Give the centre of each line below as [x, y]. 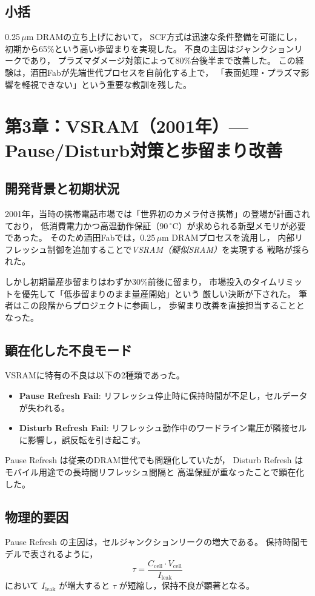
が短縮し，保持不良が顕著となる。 [187, 585]
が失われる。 [45, 407]
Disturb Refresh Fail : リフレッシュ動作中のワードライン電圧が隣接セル [163, 428]
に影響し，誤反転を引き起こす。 [82, 439]
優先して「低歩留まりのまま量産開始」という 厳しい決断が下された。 [159, 293]
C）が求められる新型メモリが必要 [239, 225]
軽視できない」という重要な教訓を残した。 [106, 84]
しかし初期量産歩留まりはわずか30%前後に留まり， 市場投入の [128, 281]
